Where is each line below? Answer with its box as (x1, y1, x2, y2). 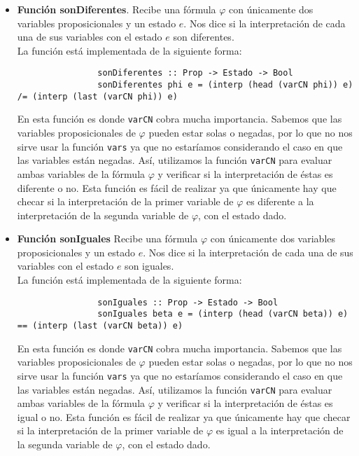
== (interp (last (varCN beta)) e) (17, 320, 183, 331)
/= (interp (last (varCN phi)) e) (17, 91, 178, 102)
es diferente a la (246, 194, 314, 209)
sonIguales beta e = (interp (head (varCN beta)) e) (97, 309, 349, 319)
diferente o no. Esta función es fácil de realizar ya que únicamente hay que (17, 180, 337, 195)
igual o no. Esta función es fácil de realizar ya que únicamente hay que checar (17, 409, 351, 424)
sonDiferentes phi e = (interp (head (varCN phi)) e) (97, 80, 353, 90)
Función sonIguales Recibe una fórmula (17, 231, 198, 246)
